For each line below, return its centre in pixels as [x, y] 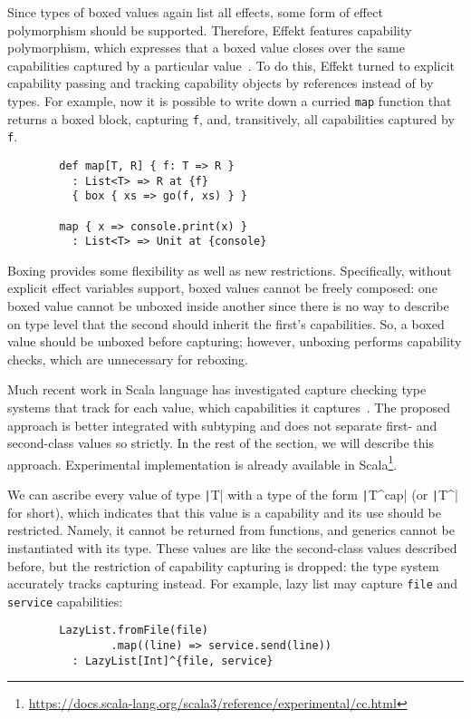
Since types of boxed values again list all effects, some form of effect [195, 12]
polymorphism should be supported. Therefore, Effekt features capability [210, 29]
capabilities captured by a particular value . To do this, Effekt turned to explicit [231, 65]
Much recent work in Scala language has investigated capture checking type [217, 389]
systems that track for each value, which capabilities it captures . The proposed [229, 408]
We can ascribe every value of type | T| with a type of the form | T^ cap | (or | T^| [233, 495]
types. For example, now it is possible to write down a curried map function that [230, 100]
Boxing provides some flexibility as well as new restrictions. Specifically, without [230, 270]
